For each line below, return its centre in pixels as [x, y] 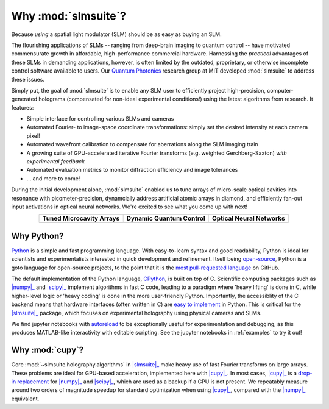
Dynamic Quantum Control [166, 218]
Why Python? [37, 236]
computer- [280, 90]
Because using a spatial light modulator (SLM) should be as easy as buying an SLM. [116, 34]
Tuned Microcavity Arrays [81, 218]
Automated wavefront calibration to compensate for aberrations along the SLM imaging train [142, 144]
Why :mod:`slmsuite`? [69, 16]
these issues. [28, 79]
